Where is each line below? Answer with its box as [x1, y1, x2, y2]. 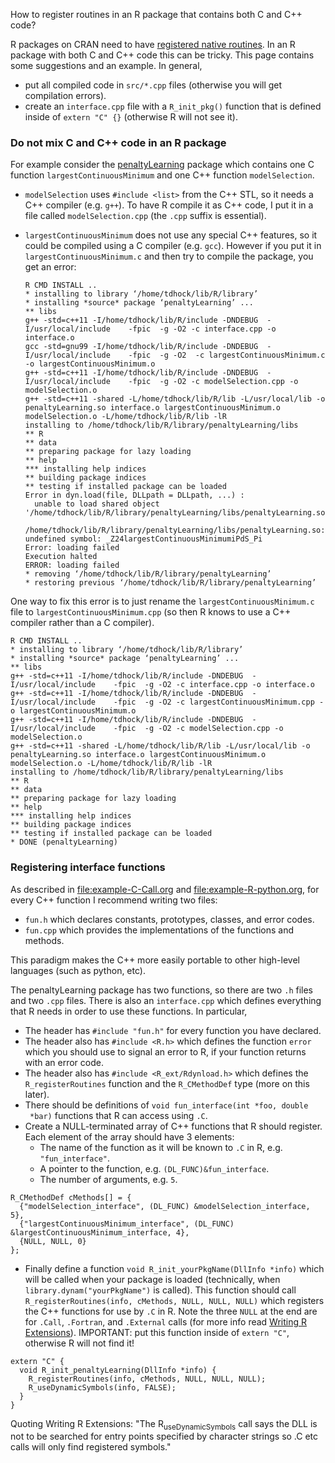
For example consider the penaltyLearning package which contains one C [10, 159, 315, 171]
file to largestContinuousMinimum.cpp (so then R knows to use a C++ [10, 606, 292, 618]
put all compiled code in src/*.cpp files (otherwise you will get [24, 79, 283, 91]
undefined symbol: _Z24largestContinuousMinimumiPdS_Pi [24, 534, 263, 544]
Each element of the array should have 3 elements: [24, 1130, 235, 1143]
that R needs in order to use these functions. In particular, [10, 1005, 248, 1017]
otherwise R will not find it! [24, 1337, 135, 1349]
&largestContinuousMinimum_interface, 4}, [10, 1227, 190, 1238]
